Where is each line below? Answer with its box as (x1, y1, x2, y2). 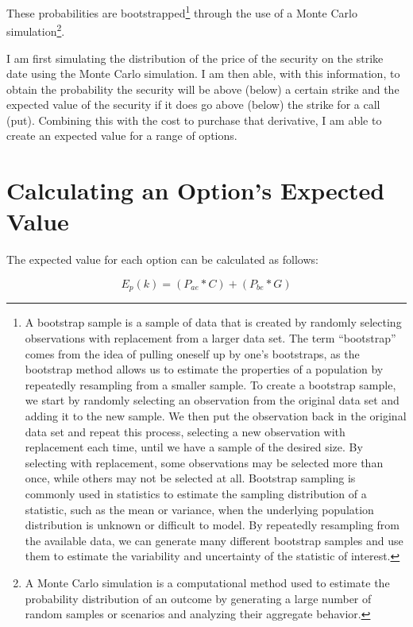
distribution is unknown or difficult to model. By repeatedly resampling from (25, 517, 400, 533)
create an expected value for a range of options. (6, 127, 237, 144)
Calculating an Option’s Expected (6, 174, 385, 207)
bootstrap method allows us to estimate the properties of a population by (25, 361, 384, 377)
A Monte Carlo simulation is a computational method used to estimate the (25, 574, 390, 590)
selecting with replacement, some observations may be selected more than (25, 454, 384, 470)
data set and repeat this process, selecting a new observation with (25, 423, 345, 439)
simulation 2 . (6, 21, 65, 39)
